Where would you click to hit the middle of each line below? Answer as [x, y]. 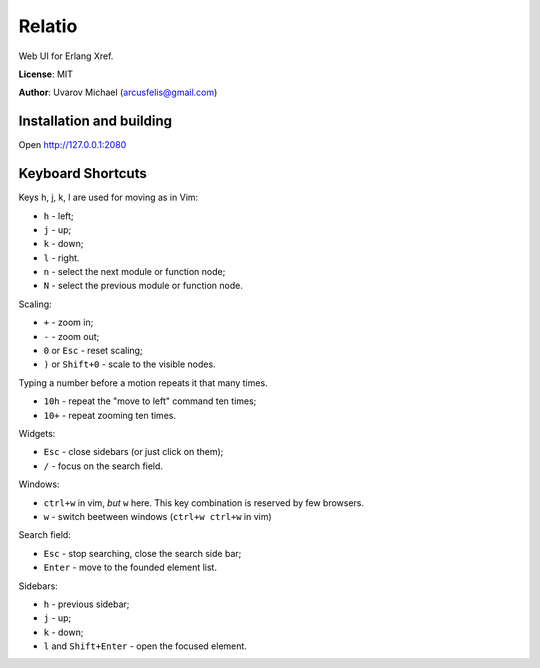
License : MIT [46, 74]
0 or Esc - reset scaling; [93, 351]
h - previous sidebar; [86, 604]
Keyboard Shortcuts [82, 173]
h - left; [58, 216]
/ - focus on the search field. [103, 466]
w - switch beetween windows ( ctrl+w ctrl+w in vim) [157, 516]
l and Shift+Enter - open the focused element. [145, 646]
